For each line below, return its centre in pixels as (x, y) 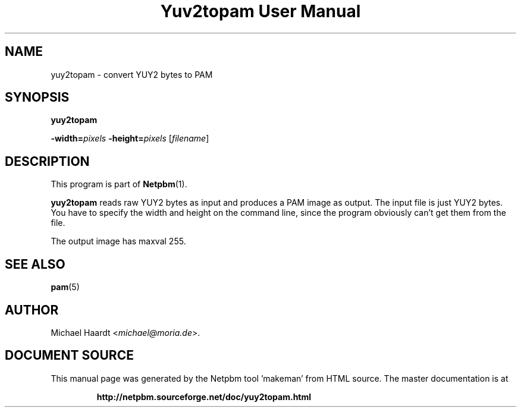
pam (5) (65, 287)
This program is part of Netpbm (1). (119, 184)
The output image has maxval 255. (118, 241)
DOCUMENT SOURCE (69, 356)
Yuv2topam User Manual (260, 11)
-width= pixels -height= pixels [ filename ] (130, 139)
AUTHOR (32, 310)
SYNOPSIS (37, 98)
